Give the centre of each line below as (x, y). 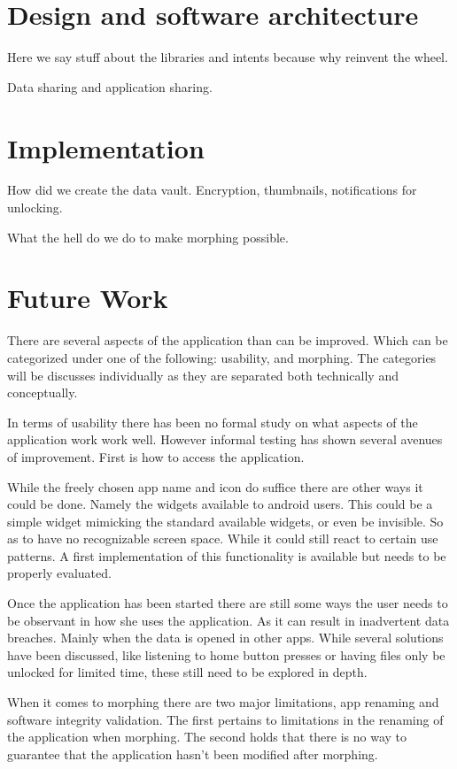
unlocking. (35, 208)
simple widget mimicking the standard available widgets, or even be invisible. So (225, 521)
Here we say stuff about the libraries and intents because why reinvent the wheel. (228, 57)
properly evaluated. (59, 573)
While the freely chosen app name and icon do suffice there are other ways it (215, 486)
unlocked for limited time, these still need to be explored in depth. (187, 672)
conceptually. (43, 392)
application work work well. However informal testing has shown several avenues (225, 439)
